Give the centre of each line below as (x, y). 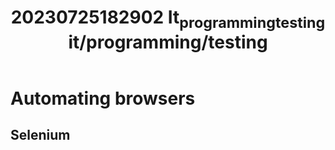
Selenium (40, 135)
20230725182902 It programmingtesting (168, 19)
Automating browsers (103, 98)
